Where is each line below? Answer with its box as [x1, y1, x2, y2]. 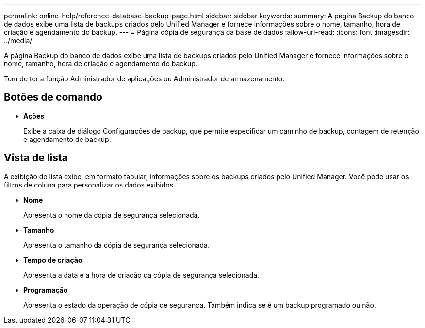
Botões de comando [4, 91, 102, 104]
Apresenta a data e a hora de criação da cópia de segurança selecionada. [23, 270, 260, 279]
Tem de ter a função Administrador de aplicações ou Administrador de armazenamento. [4, 75, 285, 83]
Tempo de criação [23, 255, 82, 264]
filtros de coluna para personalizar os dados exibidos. [4, 180, 176, 189]
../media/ [4, 36, 33, 45]
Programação [23, 285, 68, 294]
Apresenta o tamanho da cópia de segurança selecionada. [23, 240, 210, 249]
